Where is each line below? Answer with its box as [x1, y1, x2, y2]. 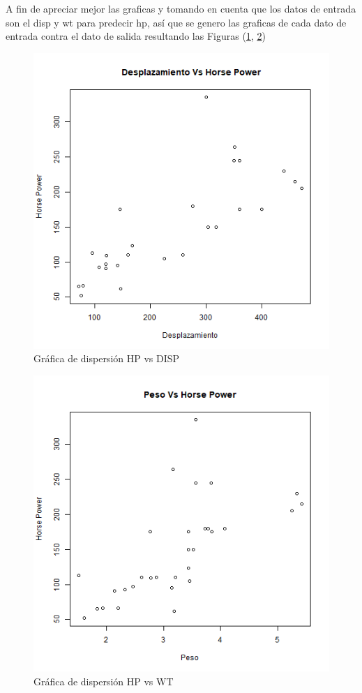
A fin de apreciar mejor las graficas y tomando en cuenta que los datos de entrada [6, 1, 356, 15]
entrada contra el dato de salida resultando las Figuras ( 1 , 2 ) [6, 29, 266, 43]
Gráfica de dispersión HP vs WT [33, 673, 174, 688]
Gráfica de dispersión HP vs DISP [33, 351, 180, 366]
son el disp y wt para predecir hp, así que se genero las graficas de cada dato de [6, 15, 347, 29]
